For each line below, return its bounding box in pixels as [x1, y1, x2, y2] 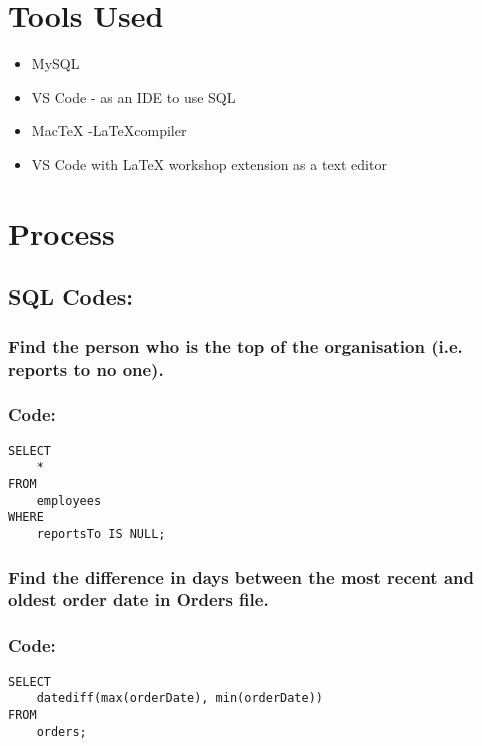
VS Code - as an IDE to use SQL [31, 86, 236, 107]
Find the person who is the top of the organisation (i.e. [8, 333, 463, 358]
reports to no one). [8, 356, 164, 381]
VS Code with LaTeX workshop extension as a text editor [31, 153, 387, 174]
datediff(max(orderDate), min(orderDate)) [36, 691, 323, 706]
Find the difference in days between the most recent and [8, 564, 474, 589]
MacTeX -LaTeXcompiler [31, 120, 187, 141]
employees [36, 493, 102, 508]
